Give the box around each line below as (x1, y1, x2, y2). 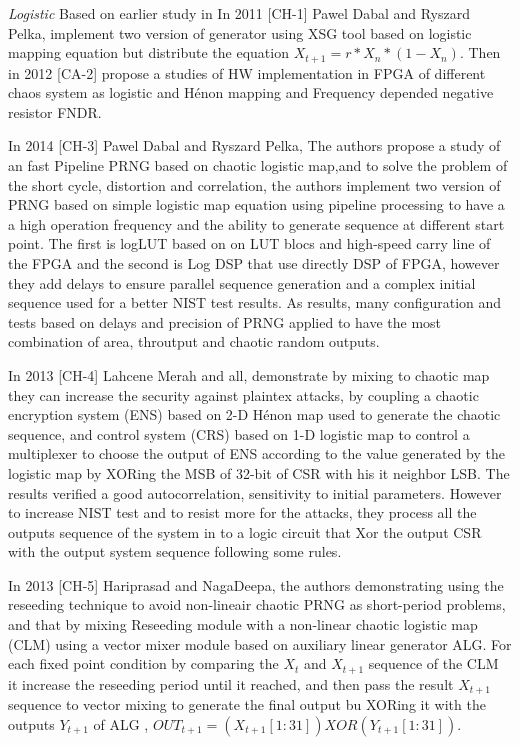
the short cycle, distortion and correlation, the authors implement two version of (8, 174, 501, 195)
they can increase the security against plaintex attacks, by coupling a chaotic (8, 384, 479, 405)
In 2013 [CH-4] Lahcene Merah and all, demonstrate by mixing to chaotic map (8, 364, 490, 385)
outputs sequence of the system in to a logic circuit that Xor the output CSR (8, 521, 482, 542)
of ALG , (93, 713, 149, 734)
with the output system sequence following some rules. (8, 541, 342, 562)
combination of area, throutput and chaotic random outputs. (8, 331, 380, 352)
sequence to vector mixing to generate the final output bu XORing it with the (8, 694, 486, 715)
